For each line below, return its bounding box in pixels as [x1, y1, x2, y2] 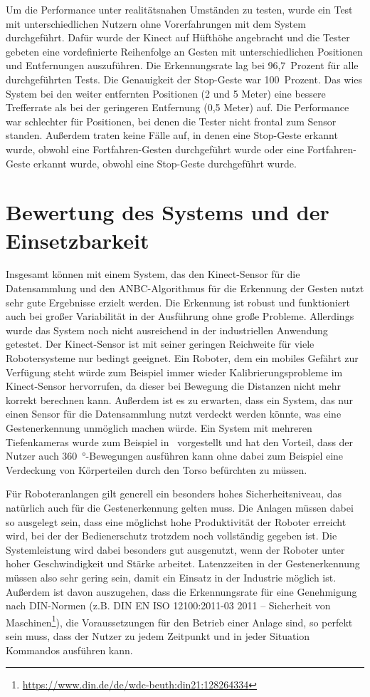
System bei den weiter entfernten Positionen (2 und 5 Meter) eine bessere [6, 86, 326, 100]
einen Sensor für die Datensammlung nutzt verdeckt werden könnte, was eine [6, 406, 342, 421]
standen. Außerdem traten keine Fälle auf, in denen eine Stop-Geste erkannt [6, 128, 338, 143]
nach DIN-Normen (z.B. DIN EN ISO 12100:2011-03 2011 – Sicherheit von [6, 598, 331, 613]
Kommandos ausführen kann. [6, 642, 133, 657]
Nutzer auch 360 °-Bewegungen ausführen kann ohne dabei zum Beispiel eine [6, 448, 344, 463]
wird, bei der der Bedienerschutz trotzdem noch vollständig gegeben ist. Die [6, 528, 337, 543]
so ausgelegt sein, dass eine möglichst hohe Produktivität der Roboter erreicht [6, 514, 347, 529]
